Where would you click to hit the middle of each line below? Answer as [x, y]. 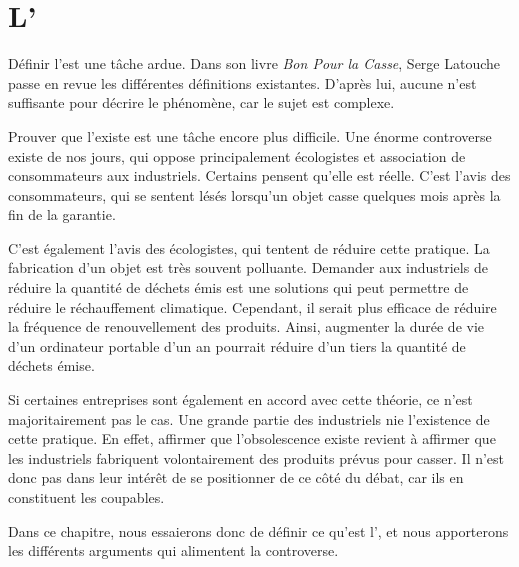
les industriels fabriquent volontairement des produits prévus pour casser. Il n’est [256, 457]
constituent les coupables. [86, 497]
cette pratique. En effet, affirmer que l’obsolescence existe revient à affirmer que [252, 438]
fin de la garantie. [62, 214]
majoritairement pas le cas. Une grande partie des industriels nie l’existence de [249, 418]
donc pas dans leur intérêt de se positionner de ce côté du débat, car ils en [236, 477]
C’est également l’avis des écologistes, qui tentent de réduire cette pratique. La [249, 247]
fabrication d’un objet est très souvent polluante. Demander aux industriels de [248, 267]
